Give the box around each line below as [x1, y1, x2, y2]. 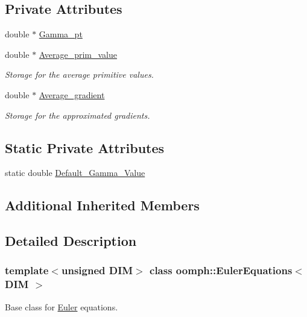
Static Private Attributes [5, 138, 165, 157]
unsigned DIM [61, 263, 133, 278]
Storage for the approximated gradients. [5, 108, 150, 121]
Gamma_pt [39, 28, 83, 40]
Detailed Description [5, 231, 137, 250]
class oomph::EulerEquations [150, 263, 293, 278]
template [5, 263, 49, 278]
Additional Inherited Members [5, 196, 200, 215]
